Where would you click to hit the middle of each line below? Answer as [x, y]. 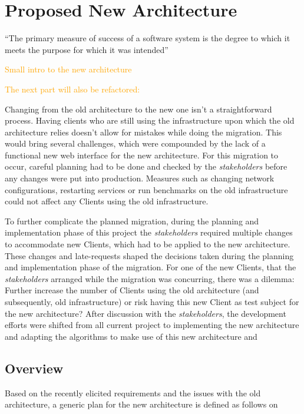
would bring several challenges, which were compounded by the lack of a [135, 143]
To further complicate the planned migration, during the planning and [132, 221]
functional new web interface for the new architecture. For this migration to [142, 155]
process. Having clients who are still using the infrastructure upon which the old [150, 120]
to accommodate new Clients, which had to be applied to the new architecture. [148, 244]
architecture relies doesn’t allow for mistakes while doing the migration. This [143, 132]
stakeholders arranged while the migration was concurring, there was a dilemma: [150, 278]
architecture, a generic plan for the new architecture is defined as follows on [141, 404]
